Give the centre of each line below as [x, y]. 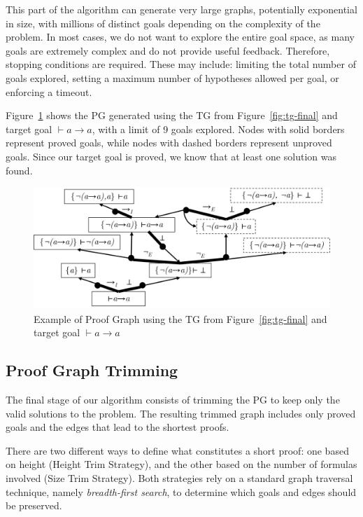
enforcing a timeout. [49, 91]
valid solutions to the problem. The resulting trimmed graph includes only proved [181, 413]
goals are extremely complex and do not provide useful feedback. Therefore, [168, 50]
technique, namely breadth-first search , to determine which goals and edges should [181, 491]
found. [19, 170]
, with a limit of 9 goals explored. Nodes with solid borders [218, 129]
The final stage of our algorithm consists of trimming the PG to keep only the [173, 400]
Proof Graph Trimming [92, 370]
